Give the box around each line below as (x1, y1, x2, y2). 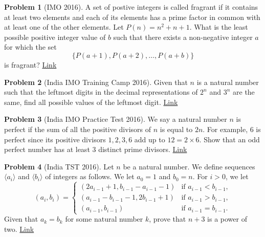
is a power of (207, 213, 247, 224)
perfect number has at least (4, 144, 90, 155)
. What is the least (189, 21, 248, 32)
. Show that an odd (199, 134, 260, 144)
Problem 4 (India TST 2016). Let (4, 161, 114, 171)
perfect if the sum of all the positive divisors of (4, 123, 151, 134)
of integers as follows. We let (45, 171, 135, 182)
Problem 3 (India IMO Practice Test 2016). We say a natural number (4, 114, 227, 124)
